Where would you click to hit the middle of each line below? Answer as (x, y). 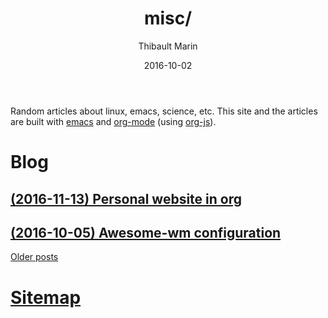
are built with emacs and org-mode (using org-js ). (113, 121)
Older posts (34, 257)
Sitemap (46, 297)
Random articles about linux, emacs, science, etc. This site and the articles (164, 111)
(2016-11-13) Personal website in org (126, 198)
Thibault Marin (168, 46)
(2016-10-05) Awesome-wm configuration (146, 232)
